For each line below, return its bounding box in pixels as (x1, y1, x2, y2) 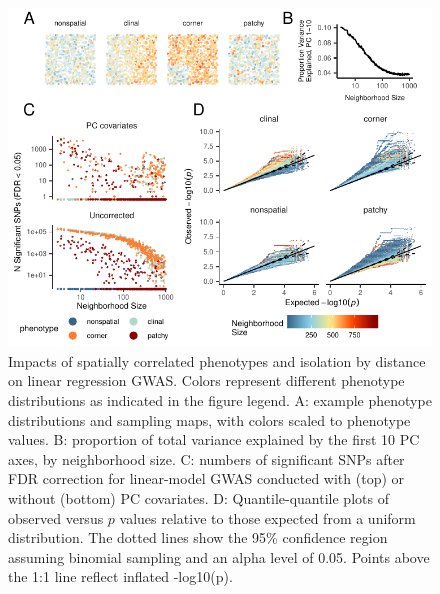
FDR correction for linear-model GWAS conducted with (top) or (8, 468, 405, 489)
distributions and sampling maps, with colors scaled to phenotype (8, 409, 411, 430)
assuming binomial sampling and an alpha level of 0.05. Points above (8, 546, 430, 567)
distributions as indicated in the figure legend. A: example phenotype (8, 389, 432, 410)
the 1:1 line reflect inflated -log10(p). (8, 566, 233, 587)
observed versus (8, 507, 104, 528)
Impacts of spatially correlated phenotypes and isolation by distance (8, 350, 426, 371)
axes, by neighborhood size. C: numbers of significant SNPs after (8, 448, 405, 469)
